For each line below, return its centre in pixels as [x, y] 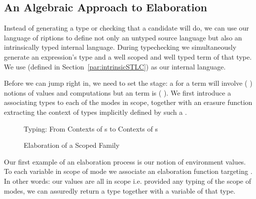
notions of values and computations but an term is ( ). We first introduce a [118, 92]
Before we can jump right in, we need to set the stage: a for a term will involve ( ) [128, 83]
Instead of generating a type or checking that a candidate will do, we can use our [127, 28]
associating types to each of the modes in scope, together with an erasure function [128, 102]
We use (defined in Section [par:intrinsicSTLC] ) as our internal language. [115, 66]
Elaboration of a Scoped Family [72, 145]
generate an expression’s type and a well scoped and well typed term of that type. [128, 56]
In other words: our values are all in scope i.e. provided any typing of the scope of [128, 181]
